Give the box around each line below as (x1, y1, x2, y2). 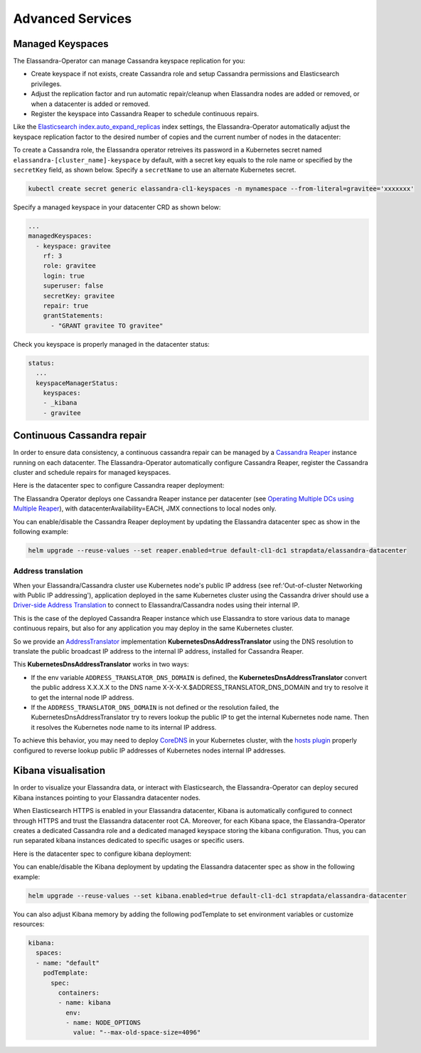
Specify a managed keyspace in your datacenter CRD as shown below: (13, 203, 221, 211)
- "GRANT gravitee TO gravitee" (50, 321, 164, 330)
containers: (58, 988, 100, 997)
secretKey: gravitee (43, 292, 115, 300)
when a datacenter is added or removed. (31, 100, 151, 108)
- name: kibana (58, 999, 112, 1007)
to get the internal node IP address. (31, 693, 134, 701)
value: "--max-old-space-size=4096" (73, 1029, 201, 1037)
